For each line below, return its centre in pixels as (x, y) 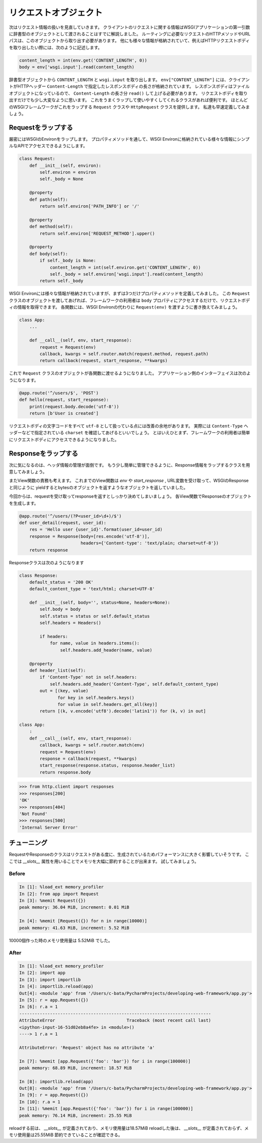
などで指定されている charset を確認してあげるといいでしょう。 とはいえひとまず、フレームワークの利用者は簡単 (136, 433)
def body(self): (49, 254)
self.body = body (60, 609)
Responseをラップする (44, 453)
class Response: (39, 575)
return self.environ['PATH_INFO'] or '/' (90, 206)
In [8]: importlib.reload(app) (57, 1081)
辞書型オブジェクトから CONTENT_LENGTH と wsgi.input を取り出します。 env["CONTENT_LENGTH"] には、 (119, 80)
